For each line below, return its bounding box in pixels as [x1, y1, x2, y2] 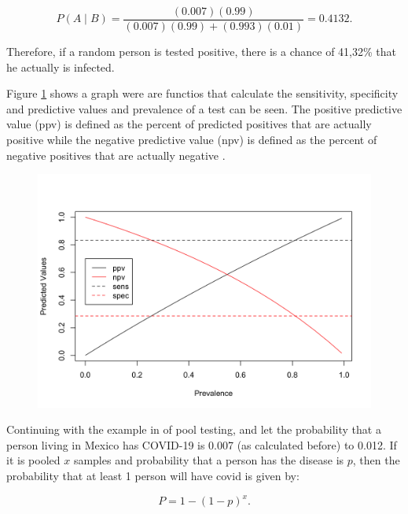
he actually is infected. [6, 58, 115, 75]
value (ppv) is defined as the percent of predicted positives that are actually [6, 116, 372, 132]
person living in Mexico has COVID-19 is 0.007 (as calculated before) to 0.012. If [6, 436, 397, 453]
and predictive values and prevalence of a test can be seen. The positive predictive [6, 100, 402, 116]
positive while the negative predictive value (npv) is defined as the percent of [6, 131, 377, 148]
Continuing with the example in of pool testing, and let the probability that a [6, 421, 381, 438]
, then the [352, 452, 400, 468]
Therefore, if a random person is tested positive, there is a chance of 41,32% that [6, 43, 396, 60]
